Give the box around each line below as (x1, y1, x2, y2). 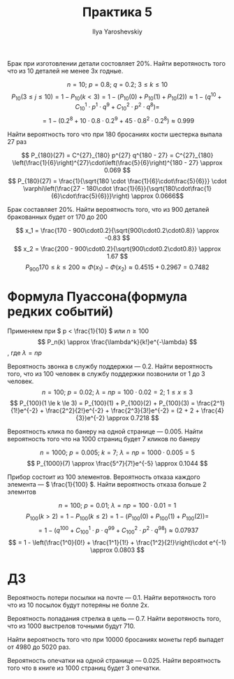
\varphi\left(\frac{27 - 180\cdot (23, 184, 112, 192)
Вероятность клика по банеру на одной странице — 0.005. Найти (7, 427, 203, 436)
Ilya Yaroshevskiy (92, 27, 143, 36)
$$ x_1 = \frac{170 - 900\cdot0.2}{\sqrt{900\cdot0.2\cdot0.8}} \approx (15, 226, 219, 234)
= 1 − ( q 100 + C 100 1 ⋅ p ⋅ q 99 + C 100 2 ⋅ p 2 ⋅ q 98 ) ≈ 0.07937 (38, 525, 199, 536)
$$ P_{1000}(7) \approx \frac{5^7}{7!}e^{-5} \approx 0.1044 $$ (27, 459, 208, 468)
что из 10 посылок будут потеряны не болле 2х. (7, 601, 149, 609)
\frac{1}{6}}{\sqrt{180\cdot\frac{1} (112, 184, 212, 192)
